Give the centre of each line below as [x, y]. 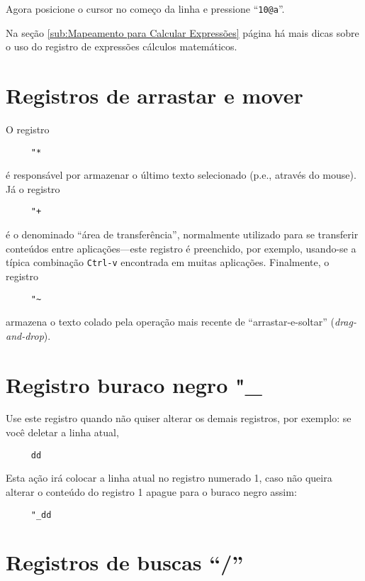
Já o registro [33, 188]
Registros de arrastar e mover [155, 95]
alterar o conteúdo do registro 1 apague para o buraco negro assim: [151, 491]
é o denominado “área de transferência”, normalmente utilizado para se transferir [182, 234]
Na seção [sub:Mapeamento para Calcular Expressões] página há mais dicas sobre [182, 32]
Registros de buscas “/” [125, 562]
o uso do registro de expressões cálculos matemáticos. [122, 46]
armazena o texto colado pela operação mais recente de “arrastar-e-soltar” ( [170, 322]
